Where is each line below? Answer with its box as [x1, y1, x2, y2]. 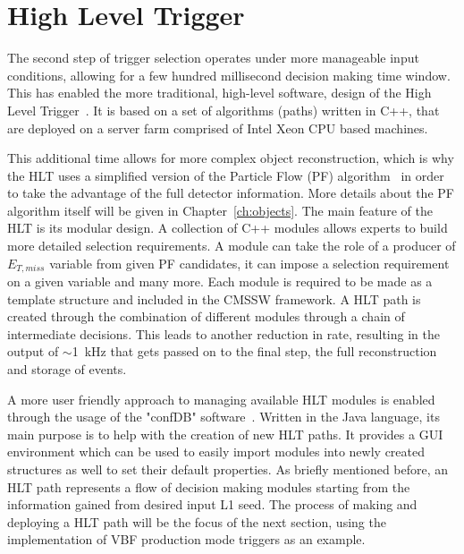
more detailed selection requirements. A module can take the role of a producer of [7, 236, 456, 255]
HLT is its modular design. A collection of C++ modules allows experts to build [7, 218, 448, 237]
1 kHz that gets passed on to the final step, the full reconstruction [72, 342, 437, 361]
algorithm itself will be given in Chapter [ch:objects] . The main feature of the [7, 200, 433, 219]
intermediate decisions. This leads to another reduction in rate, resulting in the [7, 324, 440, 343]
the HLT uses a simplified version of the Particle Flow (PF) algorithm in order [7, 166, 444, 184]
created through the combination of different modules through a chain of [7, 307, 405, 326]
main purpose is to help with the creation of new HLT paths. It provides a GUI [7, 424, 443, 443]
